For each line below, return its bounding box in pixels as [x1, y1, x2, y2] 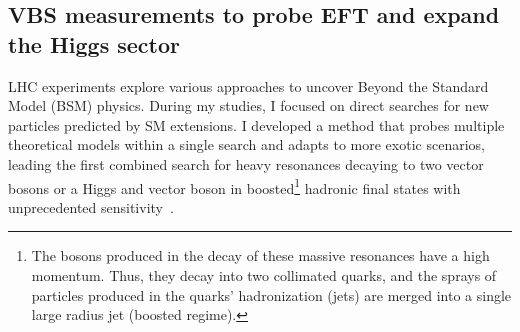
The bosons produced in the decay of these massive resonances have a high [31, 245, 490, 266]
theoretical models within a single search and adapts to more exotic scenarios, [8, 134, 485, 155]
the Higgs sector [8, 28, 180, 59]
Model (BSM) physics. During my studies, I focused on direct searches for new [8, 95, 489, 116]
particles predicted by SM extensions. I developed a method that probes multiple [8, 114, 505, 135]
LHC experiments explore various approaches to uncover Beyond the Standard [8, 75, 489, 96]
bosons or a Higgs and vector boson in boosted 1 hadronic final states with [8, 174, 461, 198]
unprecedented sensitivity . [8, 196, 174, 217]
